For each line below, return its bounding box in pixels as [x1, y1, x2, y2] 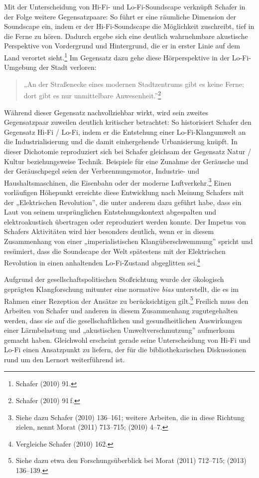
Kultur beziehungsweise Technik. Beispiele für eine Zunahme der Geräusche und [4, 156, 249, 166]
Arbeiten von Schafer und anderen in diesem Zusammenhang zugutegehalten [4, 305, 238, 315]
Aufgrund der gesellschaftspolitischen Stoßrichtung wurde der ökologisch [4, 274, 224, 284]
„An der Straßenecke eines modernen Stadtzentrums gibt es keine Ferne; [23, 78, 244, 89]
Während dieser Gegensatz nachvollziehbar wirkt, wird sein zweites [4, 107, 209, 117]
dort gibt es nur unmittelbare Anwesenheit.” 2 [23, 89, 161, 101]
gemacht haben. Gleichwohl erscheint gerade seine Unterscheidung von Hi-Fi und [4, 334, 251, 345]
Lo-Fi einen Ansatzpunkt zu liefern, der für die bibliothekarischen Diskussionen [4, 344, 247, 355]
